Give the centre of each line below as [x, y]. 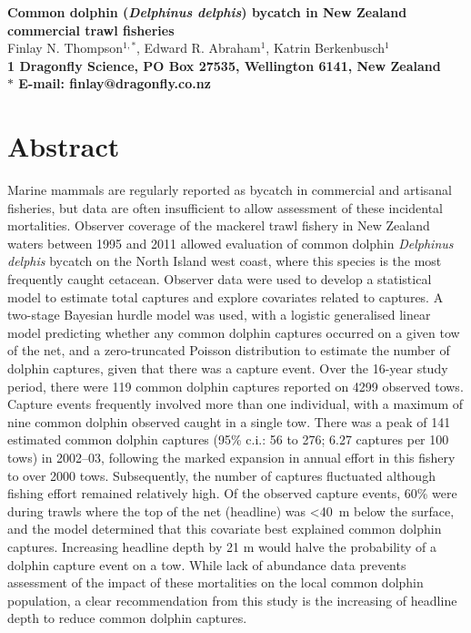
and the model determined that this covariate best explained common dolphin [225, 529]
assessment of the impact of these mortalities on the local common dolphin [215, 582]
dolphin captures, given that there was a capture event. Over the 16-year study [228, 368]
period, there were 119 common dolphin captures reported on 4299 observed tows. [235, 386]
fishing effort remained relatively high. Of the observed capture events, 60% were [232, 493]
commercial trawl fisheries [91, 30]
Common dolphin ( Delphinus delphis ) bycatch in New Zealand [207, 12]
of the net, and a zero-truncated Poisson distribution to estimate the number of [229, 350]
